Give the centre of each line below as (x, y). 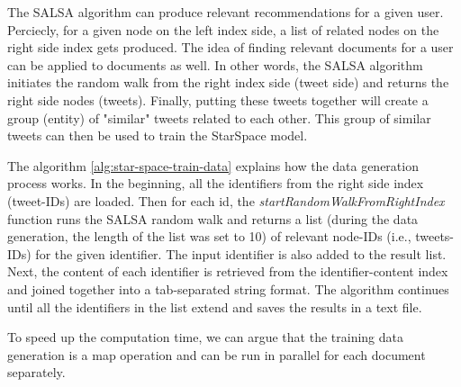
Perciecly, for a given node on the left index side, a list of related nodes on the (223, 29)
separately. (36, 372)
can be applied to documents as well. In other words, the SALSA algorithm (215, 64)
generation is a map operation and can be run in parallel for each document (217, 354)
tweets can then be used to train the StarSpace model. (158, 135)
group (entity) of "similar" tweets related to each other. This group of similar (219, 117)
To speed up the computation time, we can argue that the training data (205, 337)
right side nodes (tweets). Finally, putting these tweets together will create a (218, 99)
